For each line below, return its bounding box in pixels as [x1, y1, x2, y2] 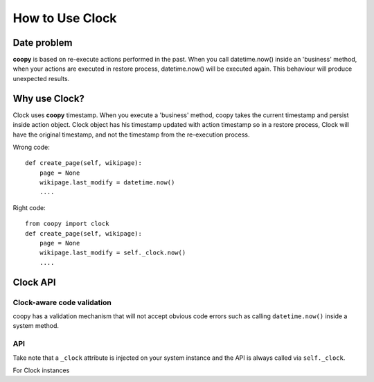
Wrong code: [12, 143, 50, 151]
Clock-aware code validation [12, 297, 112, 307]
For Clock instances [12, 366, 70, 374]
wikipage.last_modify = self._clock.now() [39, 249, 186, 257]
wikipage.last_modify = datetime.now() [39, 179, 175, 186]
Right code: [12, 203, 46, 211]
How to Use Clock [12, 10, 117, 26]
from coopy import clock [25, 220, 109, 228]
